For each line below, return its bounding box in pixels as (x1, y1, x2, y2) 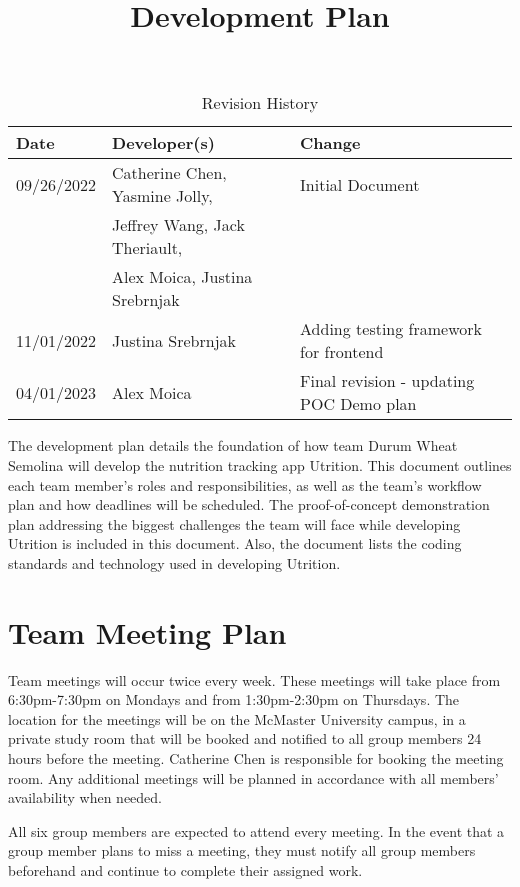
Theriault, (112, 236, 183, 260)
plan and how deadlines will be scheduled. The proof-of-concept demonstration (8, 494, 490, 515)
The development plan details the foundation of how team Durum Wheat (8, 435, 458, 456)
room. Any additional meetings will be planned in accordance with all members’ (8, 767, 499, 788)
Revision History (201, 91, 319, 115)
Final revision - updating (300, 369, 475, 393)
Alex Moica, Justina (112, 265, 253, 289)
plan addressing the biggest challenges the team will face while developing (8, 513, 461, 534)
